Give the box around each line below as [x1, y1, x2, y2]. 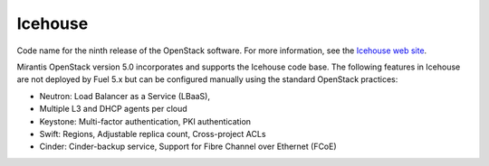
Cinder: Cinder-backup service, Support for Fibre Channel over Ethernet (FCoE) [39, 141, 337, 152]
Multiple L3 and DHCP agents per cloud [39, 104, 187, 115]
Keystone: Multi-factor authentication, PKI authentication [39, 115, 252, 126]
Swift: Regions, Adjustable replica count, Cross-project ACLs [39, 128, 266, 139]
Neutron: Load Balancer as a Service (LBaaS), [39, 90, 210, 101]
